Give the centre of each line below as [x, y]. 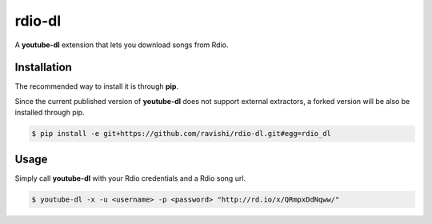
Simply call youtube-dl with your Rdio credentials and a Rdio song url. [130, 178]
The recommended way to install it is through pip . [97, 86]
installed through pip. [50, 113]
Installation [43, 68]
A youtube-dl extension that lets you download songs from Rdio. [122, 45]
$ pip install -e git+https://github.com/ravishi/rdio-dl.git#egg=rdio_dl [182, 134]
